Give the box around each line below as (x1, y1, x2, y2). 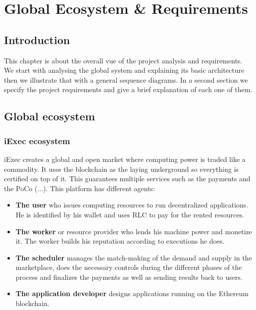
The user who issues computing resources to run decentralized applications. (15, 200, 248, 210)
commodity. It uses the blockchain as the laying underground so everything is (4, 163, 239, 174)
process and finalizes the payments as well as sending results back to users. (15, 271, 243, 282)
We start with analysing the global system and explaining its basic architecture (4, 65, 245, 75)
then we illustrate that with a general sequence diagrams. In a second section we (4, 74, 248, 85)
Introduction (4, 32, 70, 47)
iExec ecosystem (4, 134, 70, 147)
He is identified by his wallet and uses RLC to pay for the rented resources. (15, 209, 244, 219)
